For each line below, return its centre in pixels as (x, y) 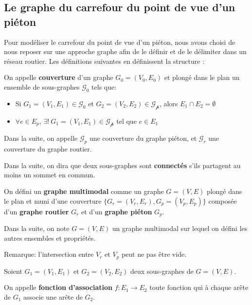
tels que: (104, 86)
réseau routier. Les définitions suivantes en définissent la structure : (104, 61)
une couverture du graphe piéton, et (143, 138)
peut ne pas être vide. (154, 254)
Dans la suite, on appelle (41, 138)
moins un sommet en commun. (50, 175)
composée (223, 200)
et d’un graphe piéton (117, 211)
